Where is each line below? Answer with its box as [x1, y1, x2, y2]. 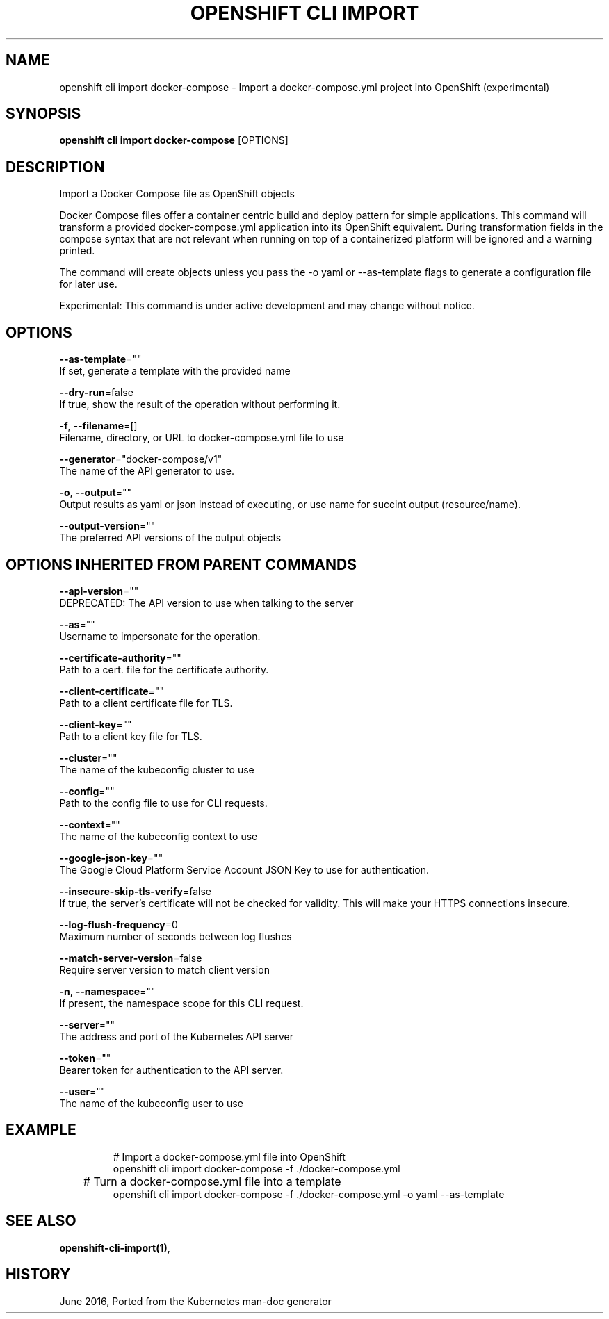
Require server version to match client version [59, 963, 270, 976]
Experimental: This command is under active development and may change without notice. [59, 300, 475, 312]
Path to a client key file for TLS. [59, 730, 202, 742]
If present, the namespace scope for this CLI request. [59, 997, 304, 1009]
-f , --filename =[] [59, 420, 138, 432]
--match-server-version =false [59, 951, 202, 964]
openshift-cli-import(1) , [59, 1241, 170, 1254]
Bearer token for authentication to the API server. [59, 1063, 284, 1076]
